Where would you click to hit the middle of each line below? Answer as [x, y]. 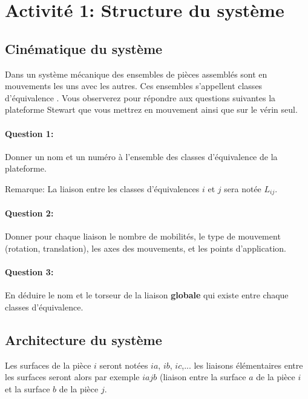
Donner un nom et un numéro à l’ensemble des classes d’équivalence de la [141, 156]
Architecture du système [84, 339]
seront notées [124, 365]
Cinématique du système [84, 48]
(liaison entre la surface [203, 377]
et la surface [28, 388]
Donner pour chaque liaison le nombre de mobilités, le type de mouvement [143, 236]
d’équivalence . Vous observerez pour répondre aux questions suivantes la [140, 97]
